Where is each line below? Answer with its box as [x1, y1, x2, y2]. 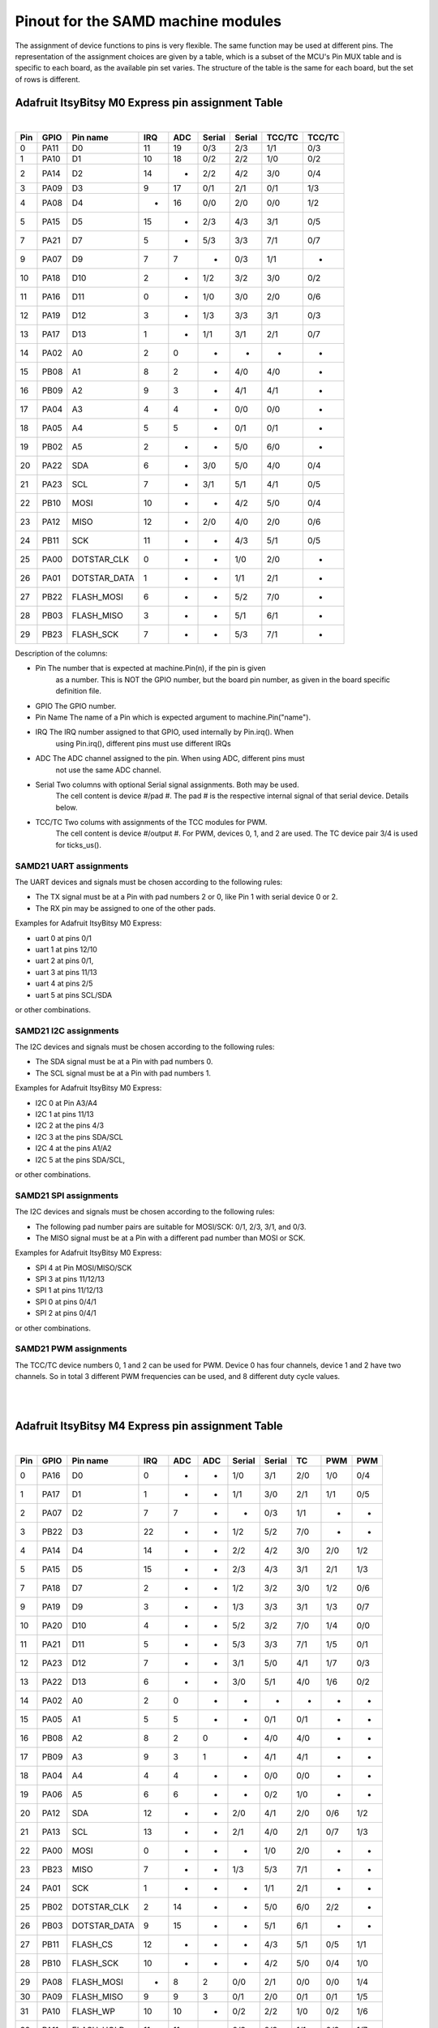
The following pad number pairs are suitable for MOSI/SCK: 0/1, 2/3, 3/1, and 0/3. [35, 1222, 307, 1231]
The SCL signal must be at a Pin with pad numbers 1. [35, 1068, 211, 1078]
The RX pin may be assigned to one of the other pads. [35, 903, 217, 913]
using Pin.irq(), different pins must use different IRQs [55, 738, 231, 748]
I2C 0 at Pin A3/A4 [35, 1098, 97, 1107]
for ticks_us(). [55, 840, 101, 849]
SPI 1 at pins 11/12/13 [35, 1286, 104, 1295]
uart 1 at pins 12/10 [35, 944, 97, 954]
